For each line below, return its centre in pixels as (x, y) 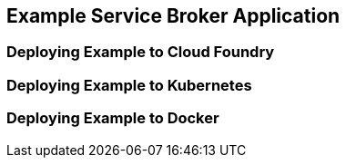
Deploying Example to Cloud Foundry (141, 52)
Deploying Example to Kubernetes (129, 85)
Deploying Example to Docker (113, 118)
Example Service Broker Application (173, 16)
